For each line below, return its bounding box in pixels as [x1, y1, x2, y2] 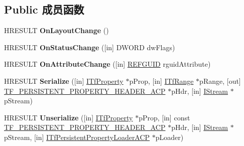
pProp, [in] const [139, 112, 190, 122]
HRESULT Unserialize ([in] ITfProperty [4, 112, 133, 122]
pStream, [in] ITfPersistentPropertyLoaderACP [4, 131, 150, 142]
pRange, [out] [199, 75, 241, 86]
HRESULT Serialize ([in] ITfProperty [4, 75, 124, 86]
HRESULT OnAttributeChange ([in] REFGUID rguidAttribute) [4, 59, 211, 69]
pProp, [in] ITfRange [129, 75, 194, 86]
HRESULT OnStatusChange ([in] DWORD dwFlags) [4, 42, 175, 52]
